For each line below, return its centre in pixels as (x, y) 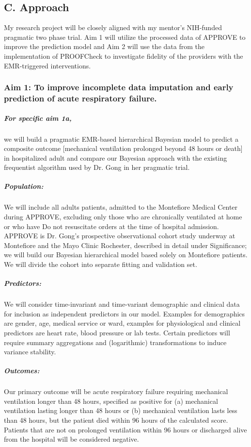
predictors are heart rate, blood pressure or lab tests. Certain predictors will (117, 332)
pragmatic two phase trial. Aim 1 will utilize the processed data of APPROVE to (125, 37)
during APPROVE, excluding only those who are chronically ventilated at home (123, 217)
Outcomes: (22, 371)
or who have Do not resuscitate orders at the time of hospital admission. (111, 226)
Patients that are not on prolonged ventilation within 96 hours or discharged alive (125, 429)
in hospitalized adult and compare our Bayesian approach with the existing (116, 157)
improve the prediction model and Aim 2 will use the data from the (104, 46)
